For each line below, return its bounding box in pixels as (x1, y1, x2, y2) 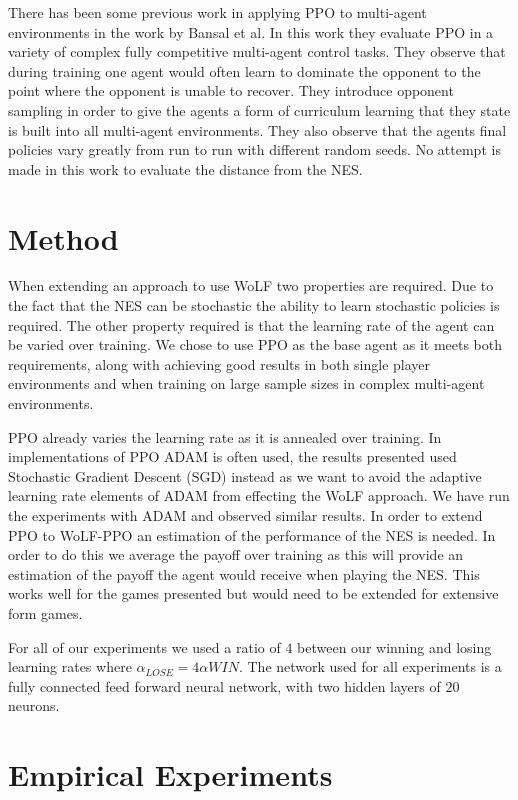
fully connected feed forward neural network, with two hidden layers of (8, 675, 441, 696)
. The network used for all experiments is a (238, 656, 502, 677)
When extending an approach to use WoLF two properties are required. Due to (8, 275, 494, 296)
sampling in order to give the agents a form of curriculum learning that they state (8, 99, 511, 120)
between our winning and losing (297, 636, 492, 657)
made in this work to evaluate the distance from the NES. (8, 158, 363, 179)
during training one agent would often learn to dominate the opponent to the (8, 60, 481, 81)
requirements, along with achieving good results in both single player (8, 353, 431, 374)
